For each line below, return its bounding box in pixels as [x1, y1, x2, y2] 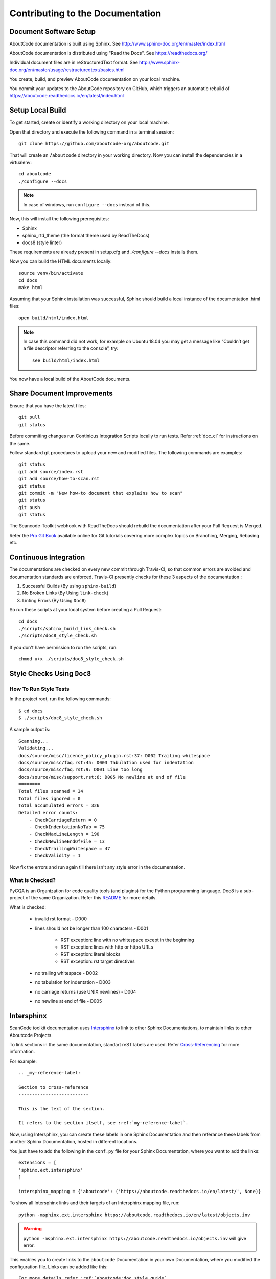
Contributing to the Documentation [9, 8, 162, 19]
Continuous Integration [9, 553, 85, 562]
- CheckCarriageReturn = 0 [29, 817, 97, 823]
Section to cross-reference [18, 1084, 89, 1090]
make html [18, 284, 43, 290]
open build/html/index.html [18, 315, 89, 321]
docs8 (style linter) [22, 239, 62, 246]
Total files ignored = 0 [18, 796, 81, 801]
